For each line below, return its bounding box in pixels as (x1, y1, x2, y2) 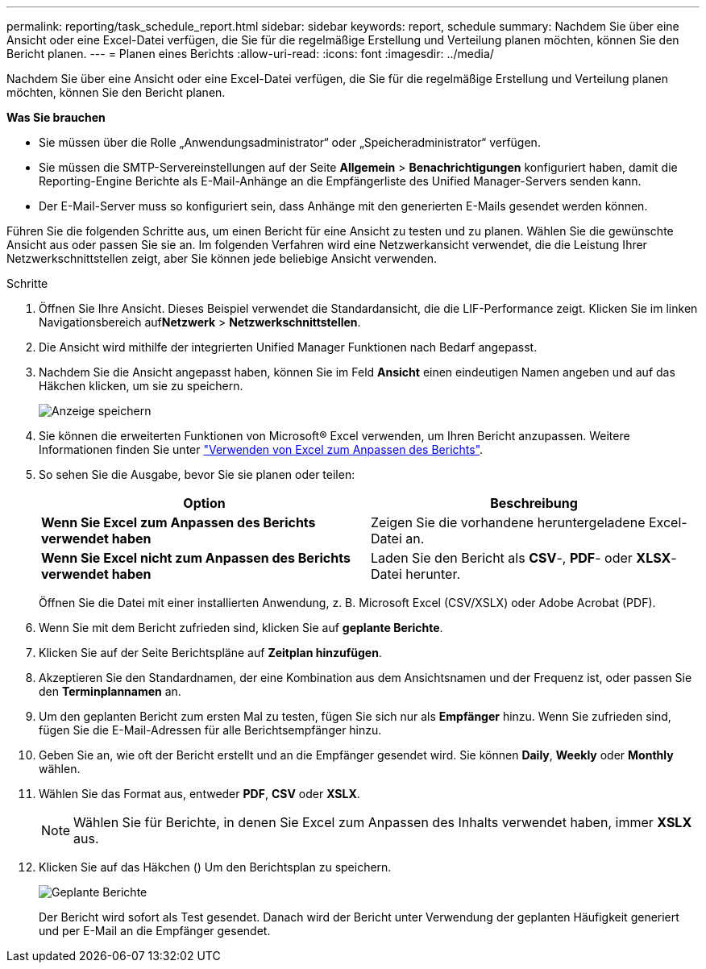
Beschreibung (490, 495, 578, 511)
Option (183, 495, 226, 511)
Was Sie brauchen (6, 110, 106, 124)
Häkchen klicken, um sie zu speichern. (39, 379, 243, 393)
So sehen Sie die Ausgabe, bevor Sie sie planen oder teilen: (39, 468, 355, 481)
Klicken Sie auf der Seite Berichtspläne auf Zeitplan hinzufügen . (39, 646, 382, 659)
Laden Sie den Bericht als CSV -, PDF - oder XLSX (371, 550, 671, 566)
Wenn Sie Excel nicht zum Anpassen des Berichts (41, 550, 351, 566)
